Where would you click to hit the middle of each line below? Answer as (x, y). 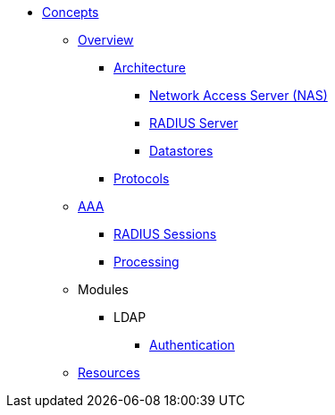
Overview (106, 40)
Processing (147, 262)
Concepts (71, 12)
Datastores (181, 151)
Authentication (192, 345)
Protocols (142, 178)
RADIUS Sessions (165, 234)
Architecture (150, 68)
